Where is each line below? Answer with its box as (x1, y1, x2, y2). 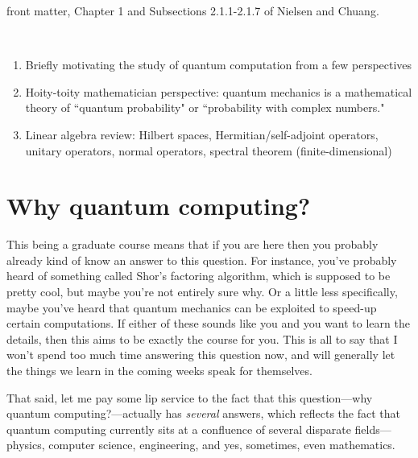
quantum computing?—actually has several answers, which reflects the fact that (6, 405, 400, 422)
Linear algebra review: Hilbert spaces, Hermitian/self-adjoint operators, (25, 126, 379, 142)
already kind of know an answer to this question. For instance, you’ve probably (6, 251, 397, 268)
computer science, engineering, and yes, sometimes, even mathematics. (48, 436, 395, 453)
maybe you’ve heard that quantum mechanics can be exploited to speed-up (6, 299, 377, 316)
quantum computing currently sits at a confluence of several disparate (6, 420, 351, 437)
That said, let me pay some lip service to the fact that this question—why (6, 389, 373, 406)
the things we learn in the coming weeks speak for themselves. (6, 362, 312, 379)
